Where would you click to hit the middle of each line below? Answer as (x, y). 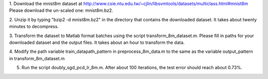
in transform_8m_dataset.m (37, 58)
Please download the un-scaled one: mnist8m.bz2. (61, 10)
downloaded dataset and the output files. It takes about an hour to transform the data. (97, 42)
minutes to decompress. (34, 27)
